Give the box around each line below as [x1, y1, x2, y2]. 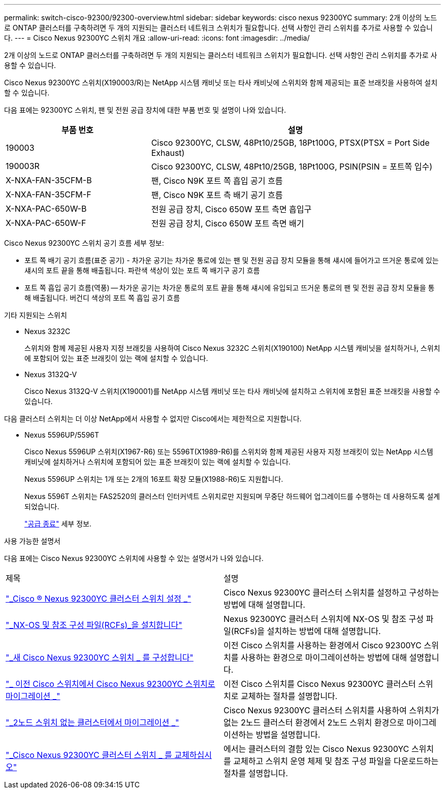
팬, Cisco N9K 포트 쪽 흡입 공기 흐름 [151, 176, 283, 186]
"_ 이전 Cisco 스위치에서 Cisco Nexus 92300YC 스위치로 [6, 679, 215, 689]
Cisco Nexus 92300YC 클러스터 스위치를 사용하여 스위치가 [224, 705, 439, 715]
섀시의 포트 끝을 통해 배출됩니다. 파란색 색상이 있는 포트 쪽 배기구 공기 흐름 [24, 266, 260, 275]
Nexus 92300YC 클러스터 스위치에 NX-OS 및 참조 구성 [224, 614, 424, 624]
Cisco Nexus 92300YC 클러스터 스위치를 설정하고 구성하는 [224, 587, 439, 598]
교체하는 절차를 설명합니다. [240, 691, 338, 701]
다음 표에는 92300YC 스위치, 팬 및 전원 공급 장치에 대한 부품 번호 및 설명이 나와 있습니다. [4, 106, 286, 114]
